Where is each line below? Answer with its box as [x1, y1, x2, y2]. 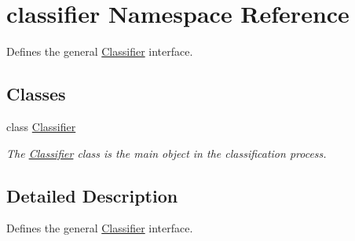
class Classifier [6, 118, 76, 134]
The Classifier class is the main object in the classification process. [6, 144, 327, 161]
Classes [6, 82, 66, 106]
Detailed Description [6, 183, 178, 207]
